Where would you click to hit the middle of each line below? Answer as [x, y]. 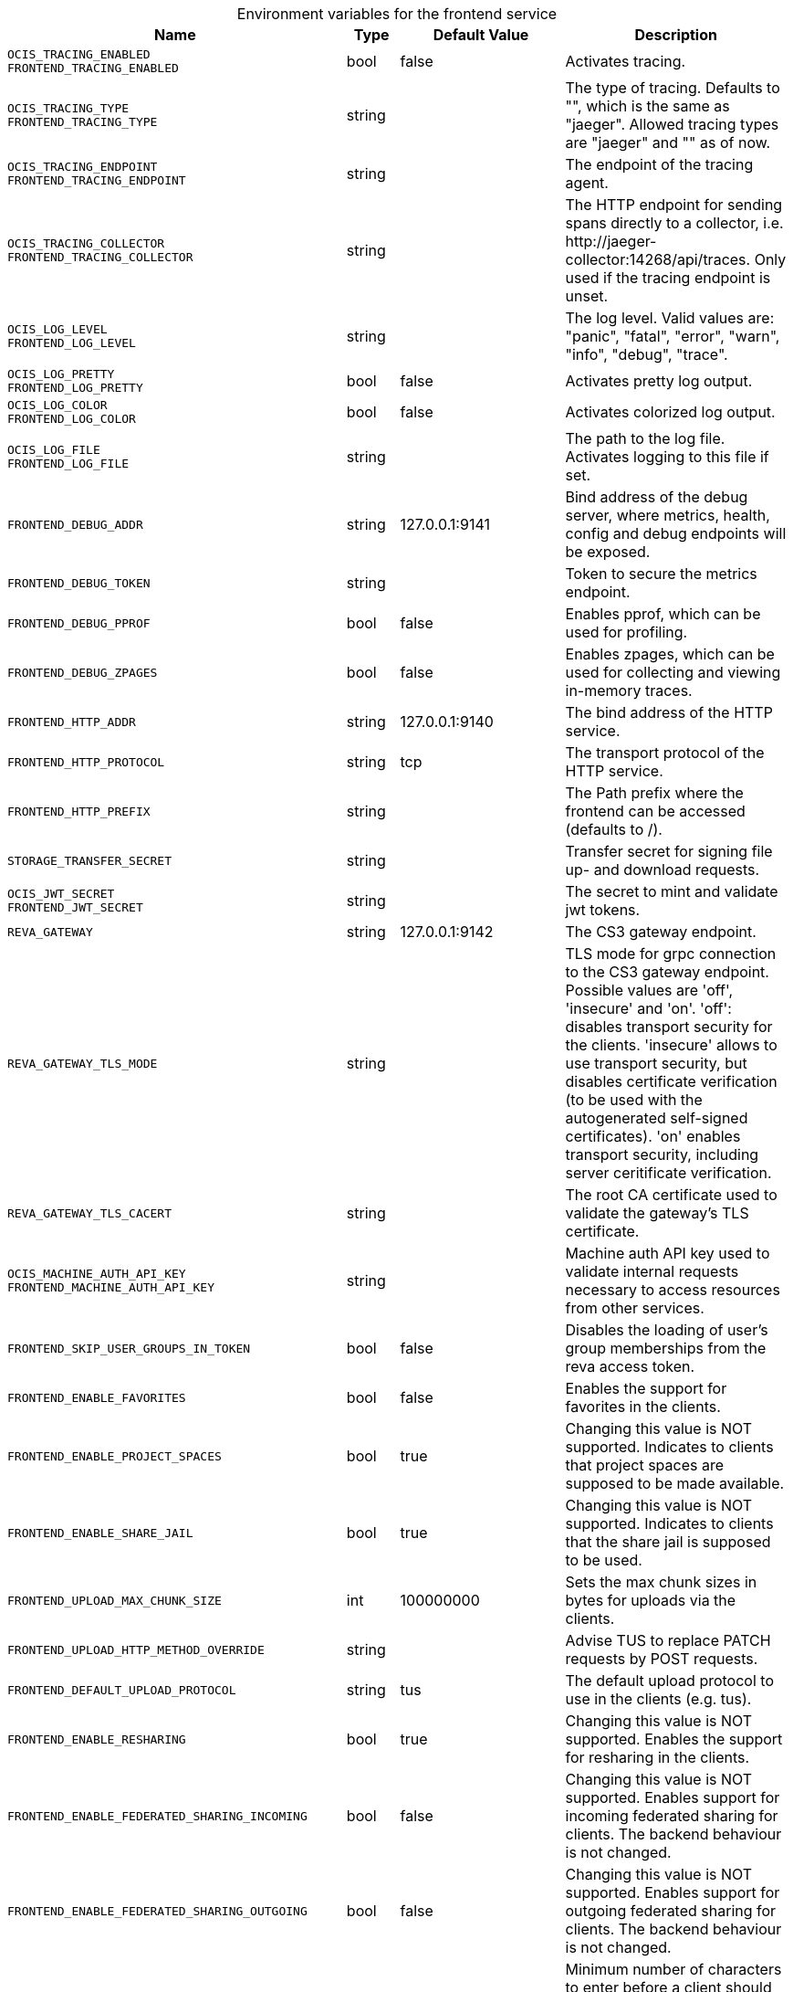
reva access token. [630, 1366]
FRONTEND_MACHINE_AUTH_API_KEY [111, 1287]
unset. [587, 296]
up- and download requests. [663, 870]
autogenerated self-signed [657, 1118]
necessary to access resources [673, 1290]
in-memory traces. [629, 690]
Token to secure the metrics [661, 574]
